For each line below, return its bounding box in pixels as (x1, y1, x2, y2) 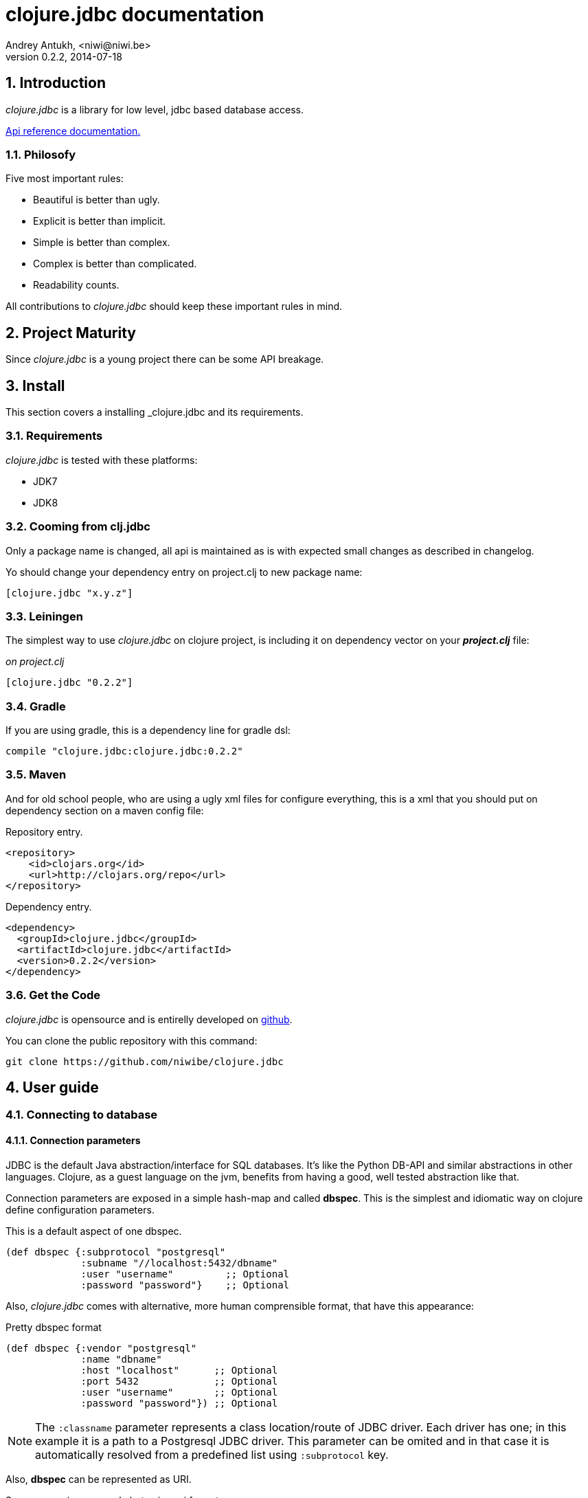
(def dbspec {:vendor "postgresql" (5, 1342, 197, 1354)
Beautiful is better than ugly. (33, 194, 160, 206)
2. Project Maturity (5, 324, 136, 342)
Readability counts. (33, 279, 120, 291)
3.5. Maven (5, 768, 67, 782)
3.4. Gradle (5, 699, 66, 713)
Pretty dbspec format (5, 1321, 102, 1333)
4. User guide (5, 1078, 99, 1096)
